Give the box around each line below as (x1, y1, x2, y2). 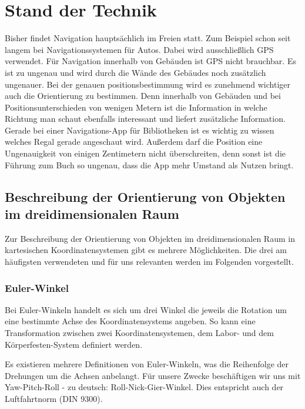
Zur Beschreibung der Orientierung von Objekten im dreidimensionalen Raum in (5, 232, 295, 244)
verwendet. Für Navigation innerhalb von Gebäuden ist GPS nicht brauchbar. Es (5, 55, 296, 67)
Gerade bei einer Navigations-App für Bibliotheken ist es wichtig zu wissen (5, 124, 274, 136)
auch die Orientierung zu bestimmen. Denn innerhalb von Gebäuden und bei (5, 89, 281, 102)
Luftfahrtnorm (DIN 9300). (5, 393, 103, 404)
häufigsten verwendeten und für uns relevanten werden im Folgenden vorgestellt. (5, 255, 294, 268)
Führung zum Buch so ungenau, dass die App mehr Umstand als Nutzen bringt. (5, 158, 294, 171)
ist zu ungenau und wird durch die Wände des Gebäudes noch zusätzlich (5, 66, 266, 78)
